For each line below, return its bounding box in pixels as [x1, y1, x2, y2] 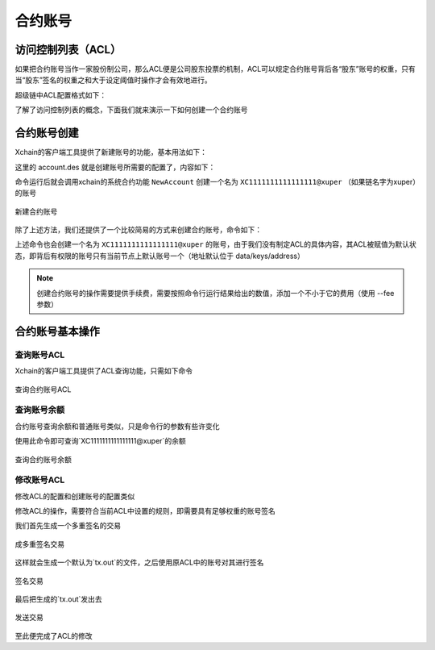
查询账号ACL [14, 349, 65, 360]
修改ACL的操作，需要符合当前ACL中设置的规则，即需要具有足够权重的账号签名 [14, 506, 275, 516]
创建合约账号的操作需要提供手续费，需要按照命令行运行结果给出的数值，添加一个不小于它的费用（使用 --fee [36, 288, 395, 298]
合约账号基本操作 [14, 324, 100, 338]
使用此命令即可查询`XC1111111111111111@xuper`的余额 [14, 436, 186, 446]
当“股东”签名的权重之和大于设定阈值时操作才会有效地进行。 [14, 75, 213, 85]
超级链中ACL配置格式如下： [14, 90, 107, 100]
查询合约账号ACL [14, 384, 72, 394]
